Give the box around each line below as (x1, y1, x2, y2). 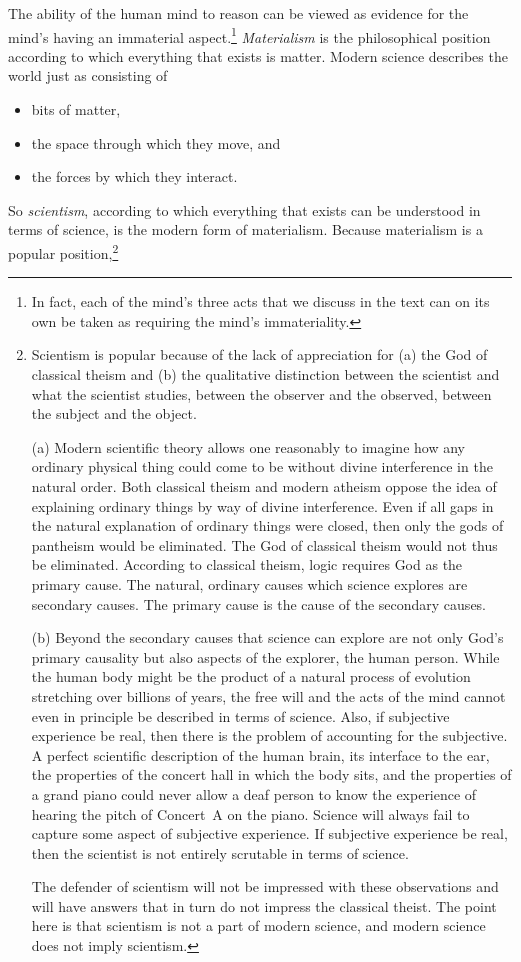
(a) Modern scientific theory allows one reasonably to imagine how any (31, 436, 465, 457)
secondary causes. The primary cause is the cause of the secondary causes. (31, 593, 487, 614)
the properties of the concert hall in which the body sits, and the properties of (31, 764, 512, 785)
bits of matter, (31, 99, 121, 120)
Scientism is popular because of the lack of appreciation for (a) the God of (31, 344, 488, 365)
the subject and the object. (31, 403, 197, 424)
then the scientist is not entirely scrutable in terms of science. (31, 842, 409, 863)
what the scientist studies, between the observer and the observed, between (31, 383, 492, 404)
